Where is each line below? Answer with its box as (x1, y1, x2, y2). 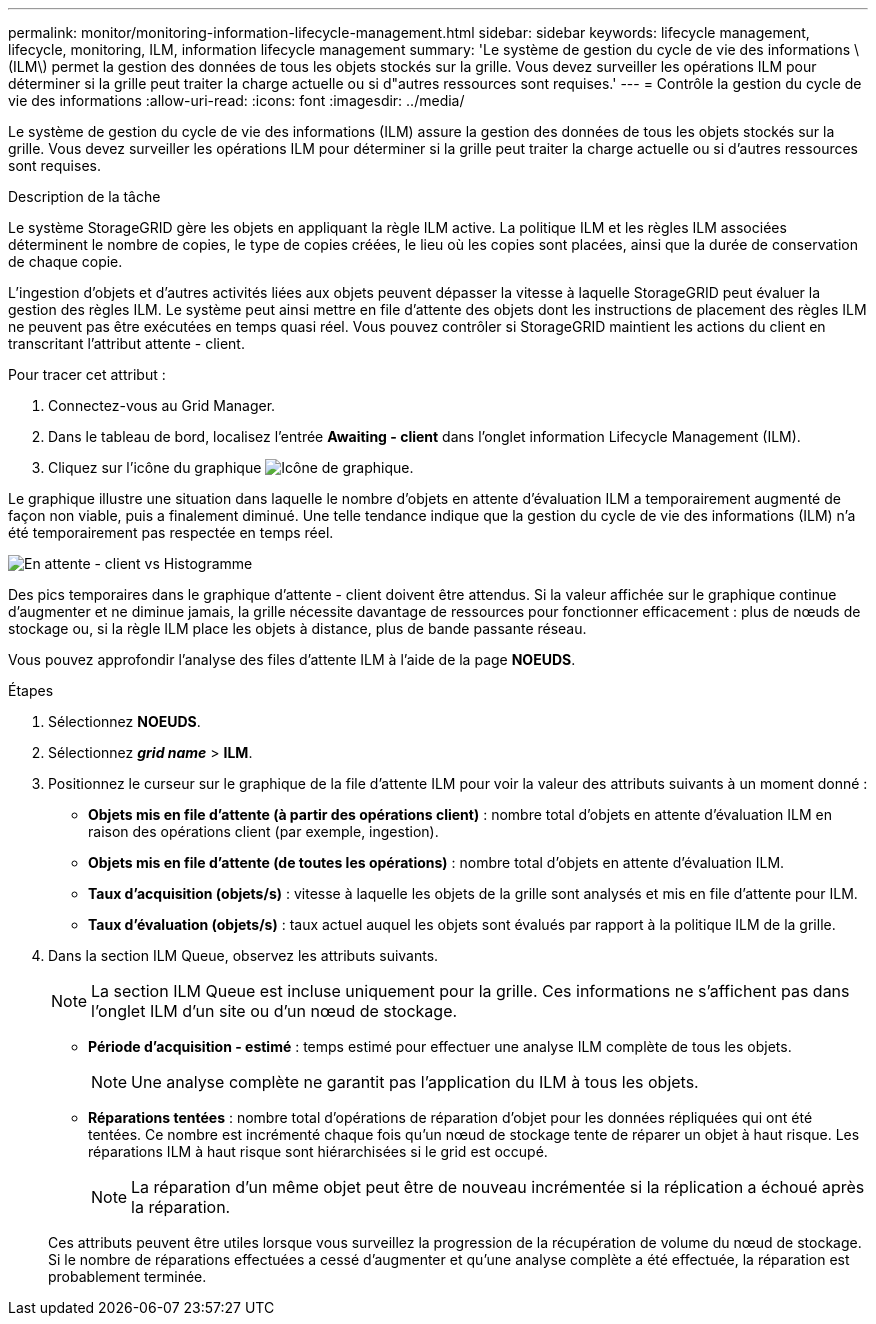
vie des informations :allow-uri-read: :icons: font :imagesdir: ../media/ (8, 92, 465, 109)
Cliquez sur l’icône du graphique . (48, 459, 414, 476)
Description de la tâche (8, 188, 161, 205)
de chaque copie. (8, 253, 123, 270)
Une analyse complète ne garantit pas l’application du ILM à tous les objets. (131, 1072, 699, 1092)
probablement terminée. (48, 1268, 207, 1285)
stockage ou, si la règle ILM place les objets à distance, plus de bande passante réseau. (8, 620, 587, 637)
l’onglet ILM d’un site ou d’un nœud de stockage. (91, 1001, 458, 1021)
